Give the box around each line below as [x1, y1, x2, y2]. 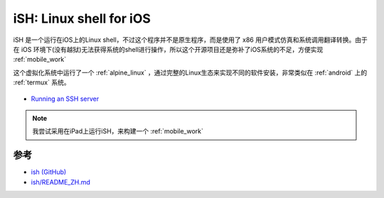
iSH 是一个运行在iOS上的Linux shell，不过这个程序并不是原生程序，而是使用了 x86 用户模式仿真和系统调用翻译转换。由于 [13, 35, 368, 44]
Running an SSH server [31, 94, 100, 103]
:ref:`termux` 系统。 [13, 78, 70, 87]
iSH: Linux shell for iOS [13, 11, 151, 26]
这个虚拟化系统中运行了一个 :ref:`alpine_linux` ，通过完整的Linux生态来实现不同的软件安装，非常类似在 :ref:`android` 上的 [13, 68, 368, 77]
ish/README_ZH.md [31, 177, 90, 186]
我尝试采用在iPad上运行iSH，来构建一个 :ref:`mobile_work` [32, 127, 204, 136]
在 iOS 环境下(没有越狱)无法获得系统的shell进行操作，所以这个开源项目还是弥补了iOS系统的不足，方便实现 [13, 45, 324, 53]
